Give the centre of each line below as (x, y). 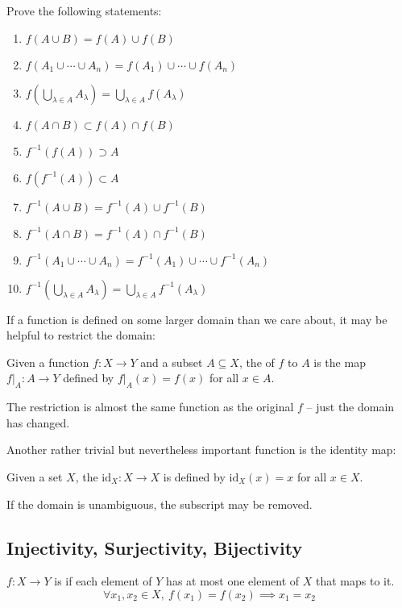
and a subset (172, 362)
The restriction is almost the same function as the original (150, 407)
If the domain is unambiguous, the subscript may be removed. (160, 504)
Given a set (35, 476)
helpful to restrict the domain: (81, 335)
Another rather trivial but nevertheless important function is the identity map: (201, 450)
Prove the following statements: (84, 10)
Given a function (48, 362)
